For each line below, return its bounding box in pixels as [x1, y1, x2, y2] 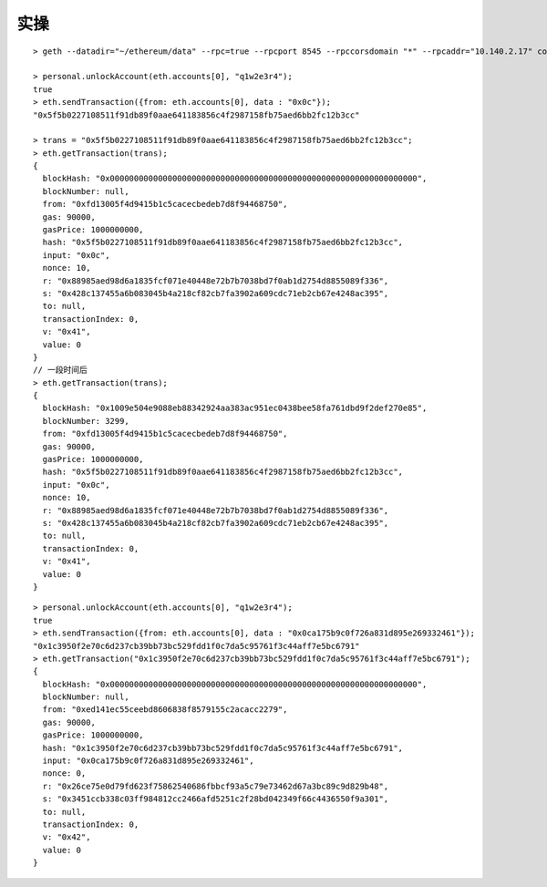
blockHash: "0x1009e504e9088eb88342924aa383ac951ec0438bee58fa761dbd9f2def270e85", [42, 403, 428, 414]
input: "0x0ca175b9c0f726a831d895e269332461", [42, 756, 254, 766]
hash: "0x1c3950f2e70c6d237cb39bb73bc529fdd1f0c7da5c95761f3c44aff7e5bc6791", [42, 743, 404, 753]
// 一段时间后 [33, 365, 88, 376]
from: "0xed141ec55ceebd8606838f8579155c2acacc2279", [42, 705, 288, 715]
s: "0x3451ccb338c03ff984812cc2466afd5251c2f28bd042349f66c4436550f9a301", [42, 794, 389, 804]
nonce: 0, [42, 768, 87, 779]
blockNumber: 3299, [42, 416, 129, 426]
